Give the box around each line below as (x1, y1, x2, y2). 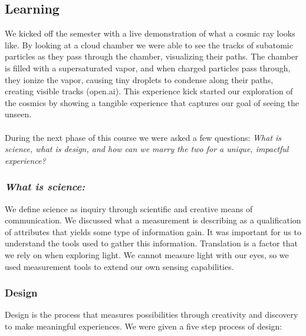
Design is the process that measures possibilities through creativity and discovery (5, 308, 298, 321)
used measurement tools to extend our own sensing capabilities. (5, 260, 234, 272)
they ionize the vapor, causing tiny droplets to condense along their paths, (5, 73, 274, 85)
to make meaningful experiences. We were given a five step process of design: (5, 319, 282, 332)
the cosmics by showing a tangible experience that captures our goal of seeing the (5, 96, 300, 108)
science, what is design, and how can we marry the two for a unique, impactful (5, 143, 289, 155)
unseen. (5, 108, 32, 120)
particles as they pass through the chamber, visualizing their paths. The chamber (5, 50, 298, 62)
